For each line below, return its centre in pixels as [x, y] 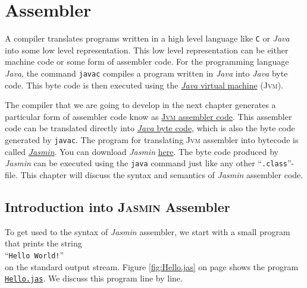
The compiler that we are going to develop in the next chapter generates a [140, 105]
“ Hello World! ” [35, 254]
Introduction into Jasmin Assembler [118, 206]
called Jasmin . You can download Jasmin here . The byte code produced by [142, 151]
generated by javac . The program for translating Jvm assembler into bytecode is [152, 140]
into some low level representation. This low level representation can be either [147, 50]
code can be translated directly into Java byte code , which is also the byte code [150, 128]
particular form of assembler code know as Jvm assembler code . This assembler [148, 116]
